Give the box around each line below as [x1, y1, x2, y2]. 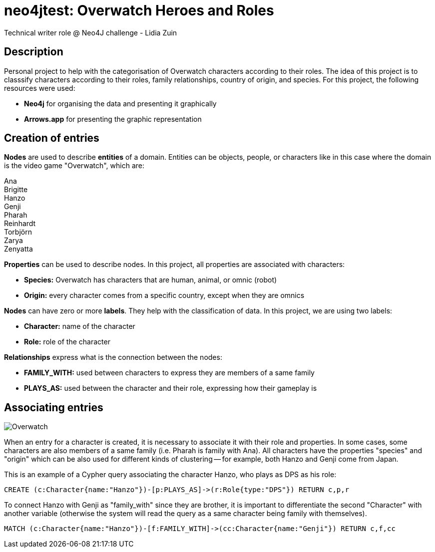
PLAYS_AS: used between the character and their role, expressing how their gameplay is [24, 384, 317, 393]
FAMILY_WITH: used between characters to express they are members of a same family [24, 368, 315, 377]
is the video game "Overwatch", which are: [4, 161, 144, 170]
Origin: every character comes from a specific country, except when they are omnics [24, 291, 305, 300]
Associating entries [4, 401, 103, 414]
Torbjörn [4, 228, 32, 237]
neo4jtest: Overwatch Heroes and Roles [4, 2, 274, 19]
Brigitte [4, 185, 28, 194]
